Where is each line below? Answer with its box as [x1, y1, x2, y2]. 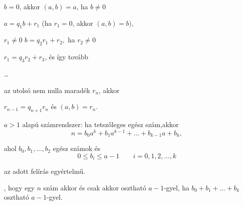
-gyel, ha [163, 182, 189, 192]
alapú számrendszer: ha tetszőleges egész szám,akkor [22, 119, 179, 129]
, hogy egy [4, 182, 35, 192]
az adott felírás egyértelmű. [4, 166, 85, 176]
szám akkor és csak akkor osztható [43, 182, 146, 192]
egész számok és [53, 143, 101, 153]
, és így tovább [44, 52, 88, 62]
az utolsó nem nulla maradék [4, 85, 90, 95]
